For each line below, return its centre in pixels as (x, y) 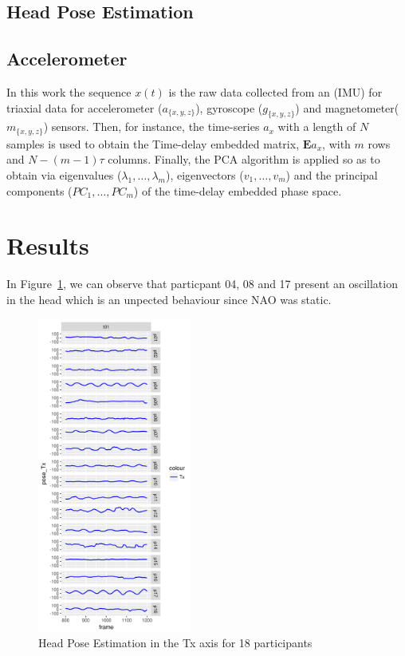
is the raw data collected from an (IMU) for (275, 91)
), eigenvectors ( (204, 175)
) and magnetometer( (347, 107)
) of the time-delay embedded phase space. (238, 190)
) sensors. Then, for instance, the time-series (151, 126)
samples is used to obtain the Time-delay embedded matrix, (153, 143)
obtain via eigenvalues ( (64, 175)
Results (48, 245)
